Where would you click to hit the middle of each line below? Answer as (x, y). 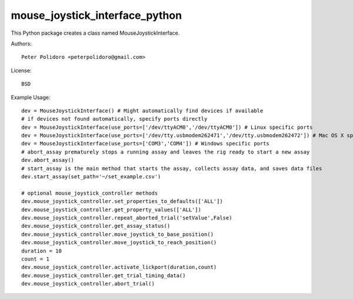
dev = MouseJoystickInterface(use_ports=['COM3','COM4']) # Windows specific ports (146, 144)
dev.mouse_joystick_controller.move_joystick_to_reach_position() (119, 242)
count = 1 (35, 259)
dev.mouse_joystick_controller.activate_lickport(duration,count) (119, 267)
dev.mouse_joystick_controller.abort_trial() (88, 284)
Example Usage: (31, 97)
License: (21, 70)
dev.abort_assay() (48, 160)
